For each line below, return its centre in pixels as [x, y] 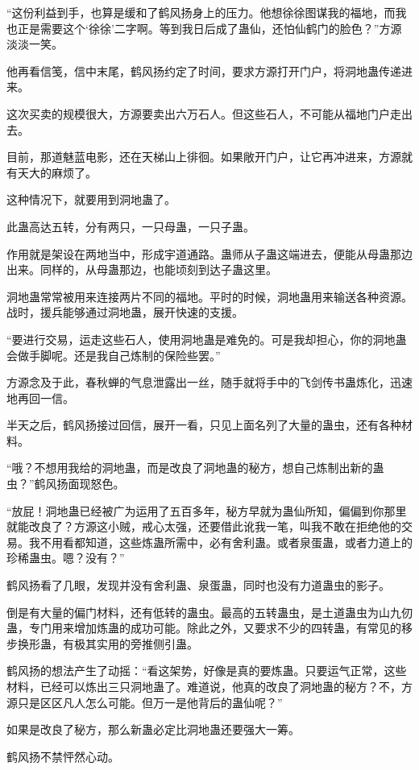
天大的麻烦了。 [57, 172]
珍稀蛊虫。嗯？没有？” [66, 558]
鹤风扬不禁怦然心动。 [63, 756]
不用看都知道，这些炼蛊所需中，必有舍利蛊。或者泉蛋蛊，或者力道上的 [226, 542]
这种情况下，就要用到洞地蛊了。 [91, 199]
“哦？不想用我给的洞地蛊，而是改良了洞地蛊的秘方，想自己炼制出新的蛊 [195, 468]
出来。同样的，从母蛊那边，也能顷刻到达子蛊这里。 [142, 269]
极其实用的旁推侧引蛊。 [136, 643]
